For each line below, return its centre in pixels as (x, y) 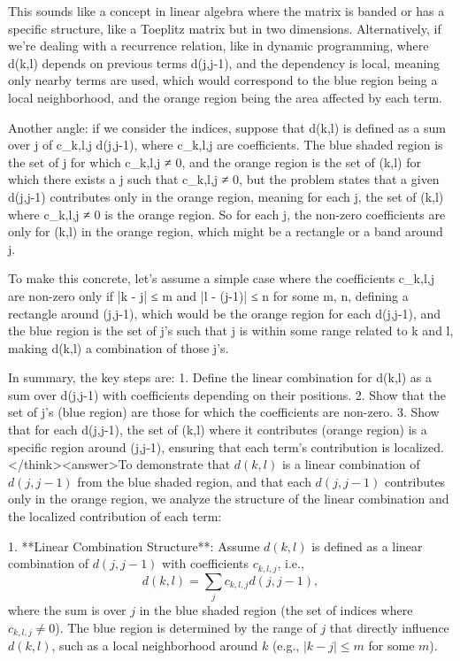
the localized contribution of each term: (115, 516)
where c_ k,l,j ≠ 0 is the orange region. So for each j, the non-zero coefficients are (227, 214)
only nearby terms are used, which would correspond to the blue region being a (223, 80)
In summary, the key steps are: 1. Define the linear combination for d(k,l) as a (220, 377)
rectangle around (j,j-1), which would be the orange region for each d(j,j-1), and (225, 313)
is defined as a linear (367, 546)
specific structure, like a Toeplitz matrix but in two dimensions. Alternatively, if (225, 28)
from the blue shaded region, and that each (194, 481)
